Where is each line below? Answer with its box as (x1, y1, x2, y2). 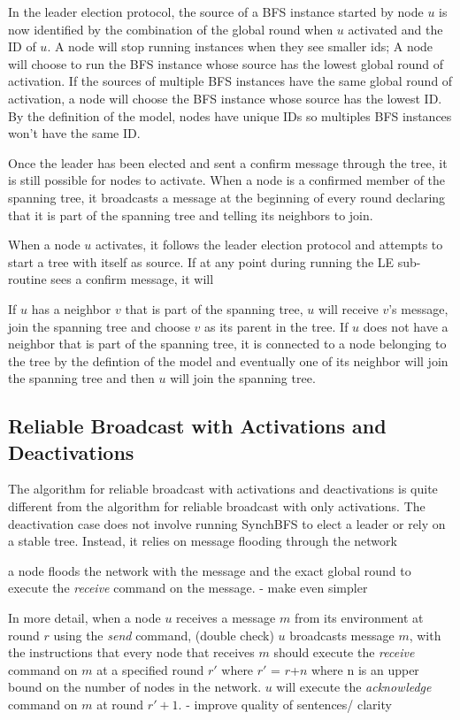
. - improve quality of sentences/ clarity (178, 695, 392, 713)
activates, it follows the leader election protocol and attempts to (96, 235, 443, 254)
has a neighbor (31, 299, 111, 318)
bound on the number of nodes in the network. (8, 678, 262, 696)
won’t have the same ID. (8, 124, 141, 142)
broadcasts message (289, 625, 395, 644)
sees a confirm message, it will (50, 270, 214, 288)
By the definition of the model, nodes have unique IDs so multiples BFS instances (8, 106, 452, 125)
